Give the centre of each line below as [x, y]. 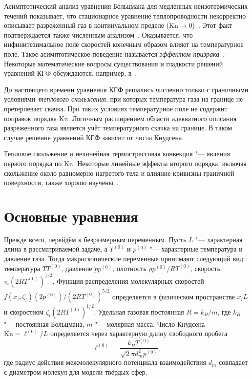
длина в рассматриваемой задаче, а [56, 249]
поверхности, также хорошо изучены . [61, 182]
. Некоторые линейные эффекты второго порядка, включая [160, 163]
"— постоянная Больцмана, [44, 324]
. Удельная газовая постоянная [139, 311]
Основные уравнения [71, 216]
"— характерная [219, 239]
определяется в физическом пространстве [173, 296]
